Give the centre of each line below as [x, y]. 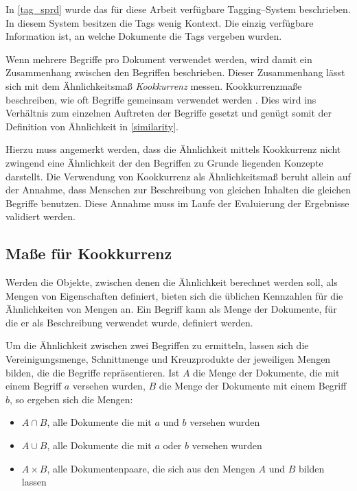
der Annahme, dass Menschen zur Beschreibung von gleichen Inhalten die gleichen [178, 190]
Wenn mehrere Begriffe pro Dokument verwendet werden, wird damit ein [159, 59]
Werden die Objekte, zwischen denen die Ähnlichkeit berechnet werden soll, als [172, 282]
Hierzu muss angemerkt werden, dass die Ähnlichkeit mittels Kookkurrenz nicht [173, 149]
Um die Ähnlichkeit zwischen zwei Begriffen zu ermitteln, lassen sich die [157, 345]
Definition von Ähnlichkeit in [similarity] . [92, 126]
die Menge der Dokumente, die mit [266, 372]
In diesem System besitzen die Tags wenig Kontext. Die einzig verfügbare [160, 22]
